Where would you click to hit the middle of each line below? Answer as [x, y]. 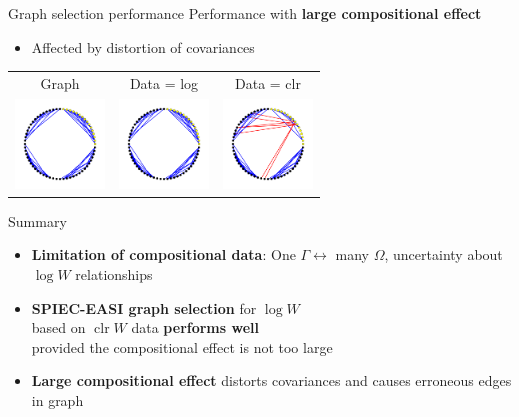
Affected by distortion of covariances [143, 46]
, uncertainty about [443, 254]
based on [58, 327]
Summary [37, 220]
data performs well [195, 327]
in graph [57, 400]
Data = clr [268, 82]
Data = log [164, 82]
